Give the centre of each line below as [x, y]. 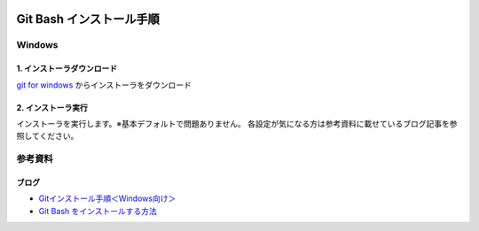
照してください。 [47, 136]
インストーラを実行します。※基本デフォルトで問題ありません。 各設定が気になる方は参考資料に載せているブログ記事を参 [237, 123]
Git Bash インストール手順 [88, 19]
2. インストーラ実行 [52, 107]
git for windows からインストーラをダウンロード [104, 85]
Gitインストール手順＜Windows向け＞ [107, 198]
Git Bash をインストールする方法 [98, 211]
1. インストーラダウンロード [67, 69]
